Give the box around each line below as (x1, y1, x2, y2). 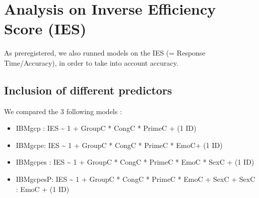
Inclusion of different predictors (4, 82, 172, 97)
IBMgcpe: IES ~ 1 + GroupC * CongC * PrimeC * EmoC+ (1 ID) (16, 139, 223, 150)
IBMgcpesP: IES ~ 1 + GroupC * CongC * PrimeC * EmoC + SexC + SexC (16, 174, 255, 184)
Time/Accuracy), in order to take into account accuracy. (4, 57, 178, 68)
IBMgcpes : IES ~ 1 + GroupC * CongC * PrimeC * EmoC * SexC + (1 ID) (16, 157, 254, 167)
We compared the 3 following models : (4, 106, 122, 116)
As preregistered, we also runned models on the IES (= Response (4, 47, 206, 58)
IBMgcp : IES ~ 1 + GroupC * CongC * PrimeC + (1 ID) (16, 123, 197, 133)
